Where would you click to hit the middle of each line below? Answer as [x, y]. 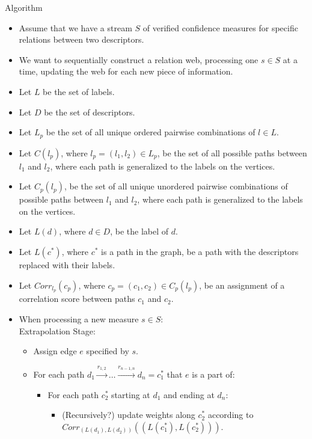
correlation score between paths [77, 299]
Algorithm [24, 7]
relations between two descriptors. [81, 39]
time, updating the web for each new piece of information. [126, 71]
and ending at [189, 394]
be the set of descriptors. [90, 112]
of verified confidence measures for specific [220, 27]
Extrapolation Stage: [57, 330]
